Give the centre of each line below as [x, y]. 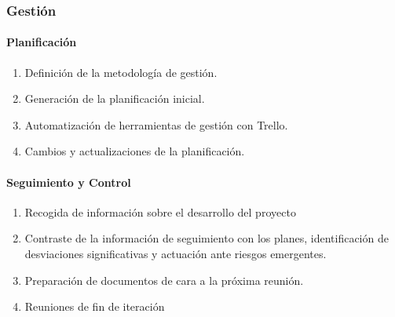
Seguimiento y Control [69, 182]
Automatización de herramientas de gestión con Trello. [156, 124]
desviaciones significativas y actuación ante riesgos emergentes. [176, 253]
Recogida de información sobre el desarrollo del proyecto [160, 211]
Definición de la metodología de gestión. [121, 72]
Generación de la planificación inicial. [115, 98]
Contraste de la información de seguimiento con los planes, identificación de [207, 238]
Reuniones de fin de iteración [95, 306]
